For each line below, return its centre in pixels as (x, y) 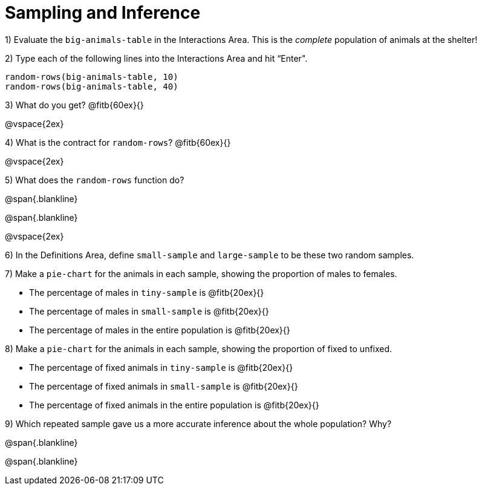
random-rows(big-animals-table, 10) (92, 77)
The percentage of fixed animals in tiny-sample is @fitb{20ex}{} (161, 367)
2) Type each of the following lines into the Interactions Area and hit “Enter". (156, 58)
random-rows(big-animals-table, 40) (92, 86)
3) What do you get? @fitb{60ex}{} (74, 105)
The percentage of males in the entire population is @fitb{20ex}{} (160, 330)
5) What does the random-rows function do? (95, 180)
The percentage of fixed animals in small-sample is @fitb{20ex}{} (164, 386)
